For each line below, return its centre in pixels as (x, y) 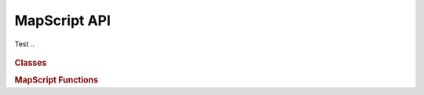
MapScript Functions (56, 80)
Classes (31, 63)
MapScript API (63, 20)
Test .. (25, 44)
